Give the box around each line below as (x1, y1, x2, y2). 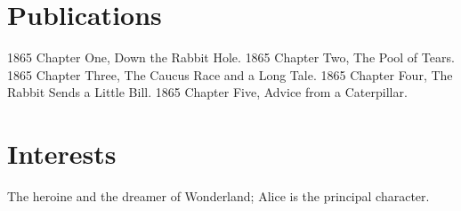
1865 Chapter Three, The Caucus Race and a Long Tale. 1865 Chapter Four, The (7, 65, 453, 84)
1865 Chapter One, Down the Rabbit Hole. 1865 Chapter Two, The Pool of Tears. (7, 48, 455, 67)
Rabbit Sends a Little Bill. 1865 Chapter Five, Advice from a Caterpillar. (7, 83, 408, 101)
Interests (7, 135, 117, 172)
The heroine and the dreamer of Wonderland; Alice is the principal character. (7, 187, 430, 206)
